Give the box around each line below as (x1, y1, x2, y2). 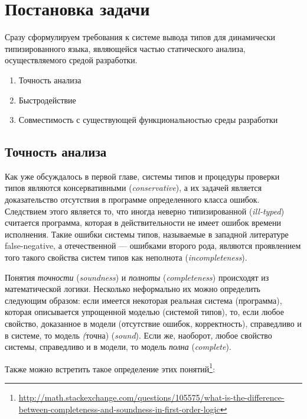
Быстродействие (18, 93, 76, 106)
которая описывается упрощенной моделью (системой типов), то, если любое (5, 306, 284, 318)
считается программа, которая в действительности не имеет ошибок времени (5, 216, 282, 229)
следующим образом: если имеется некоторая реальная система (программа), (5, 294, 282, 306)
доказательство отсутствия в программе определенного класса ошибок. (5, 193, 260, 206)
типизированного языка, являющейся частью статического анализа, (5, 42, 246, 54)
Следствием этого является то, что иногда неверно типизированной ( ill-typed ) (5, 204, 285, 217)
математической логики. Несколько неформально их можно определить (5, 282, 260, 295)
